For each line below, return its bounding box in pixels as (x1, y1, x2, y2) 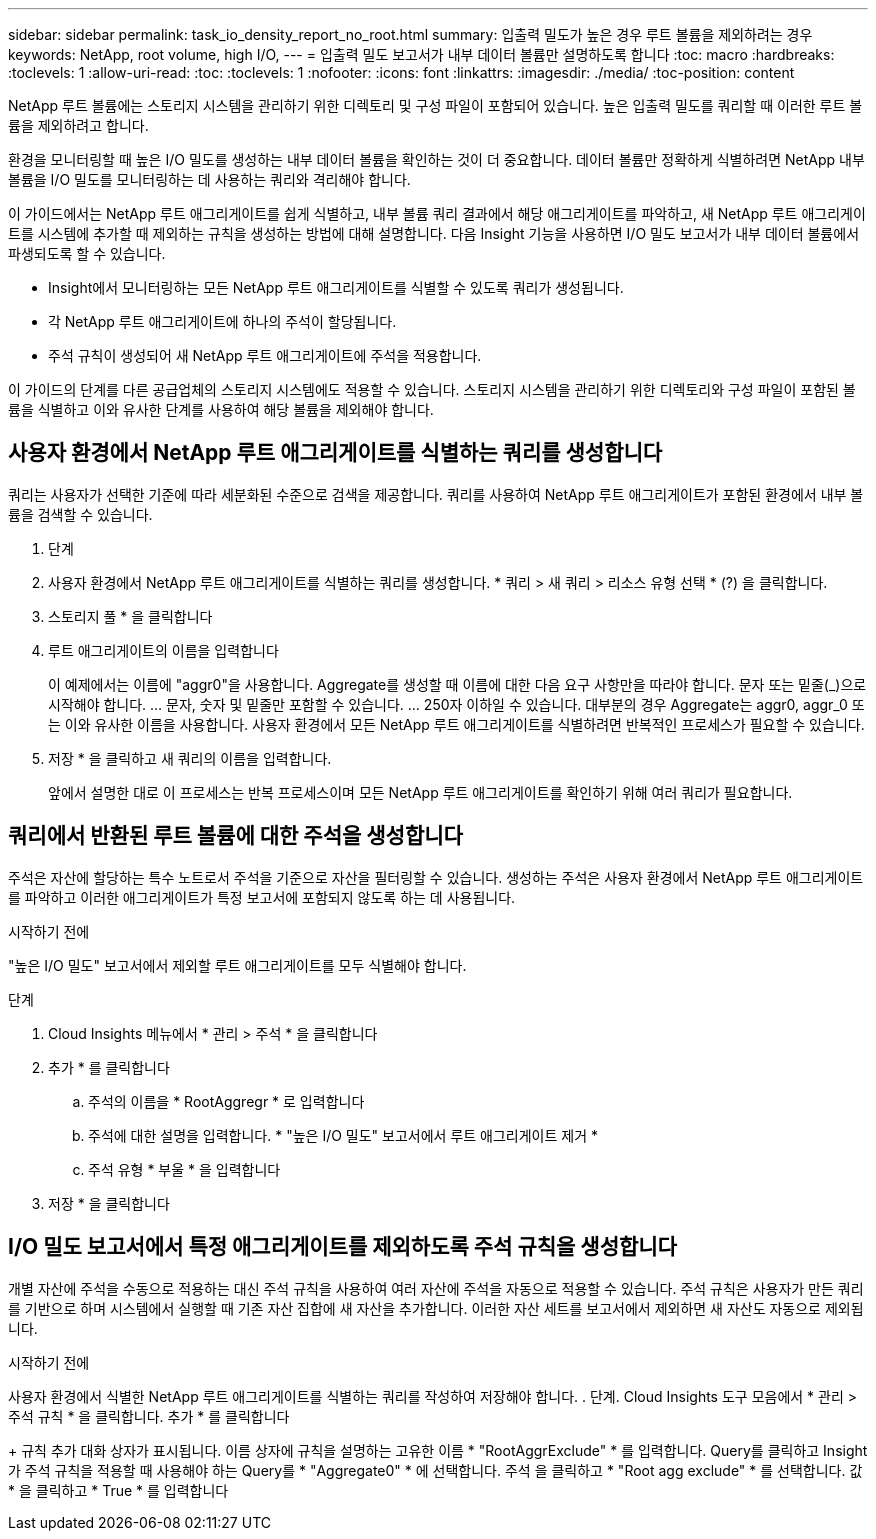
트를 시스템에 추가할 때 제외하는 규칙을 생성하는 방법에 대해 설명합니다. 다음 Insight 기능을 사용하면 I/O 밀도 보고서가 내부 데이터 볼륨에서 (8, 225, 860, 242)
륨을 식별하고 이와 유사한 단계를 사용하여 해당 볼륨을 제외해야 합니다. (8, 401, 434, 418)
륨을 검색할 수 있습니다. (8, 505, 153, 523)
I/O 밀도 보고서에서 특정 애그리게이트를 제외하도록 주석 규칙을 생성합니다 (8, 1234, 677, 1260)
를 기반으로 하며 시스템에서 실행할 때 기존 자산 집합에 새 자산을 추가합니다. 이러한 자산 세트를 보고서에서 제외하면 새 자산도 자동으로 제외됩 (8, 1299, 864, 1317)
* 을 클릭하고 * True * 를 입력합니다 (8, 1481, 229, 1499)
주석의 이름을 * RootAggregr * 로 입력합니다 (88, 1092, 365, 1110)
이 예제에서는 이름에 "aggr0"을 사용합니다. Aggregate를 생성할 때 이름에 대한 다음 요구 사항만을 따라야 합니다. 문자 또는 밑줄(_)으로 (48, 675, 867, 693)
